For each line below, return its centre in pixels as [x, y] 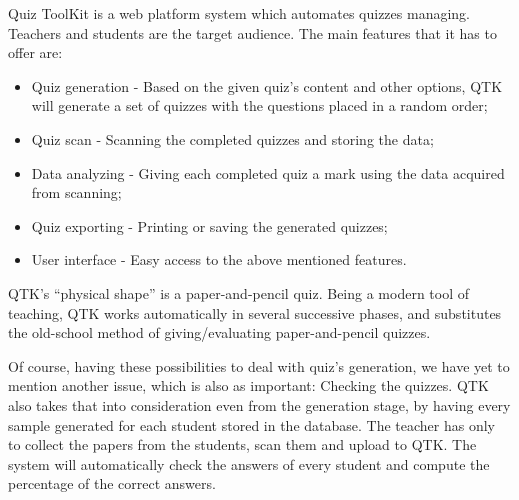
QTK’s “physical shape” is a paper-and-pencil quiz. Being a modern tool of [239, 292]
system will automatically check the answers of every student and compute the [249, 463]
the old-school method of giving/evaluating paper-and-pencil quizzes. [219, 332]
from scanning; [76, 192]
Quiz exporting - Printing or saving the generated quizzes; [209, 225]
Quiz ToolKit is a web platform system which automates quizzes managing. [239, 13]
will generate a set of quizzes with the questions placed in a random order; [259, 105]
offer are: [35, 52]
